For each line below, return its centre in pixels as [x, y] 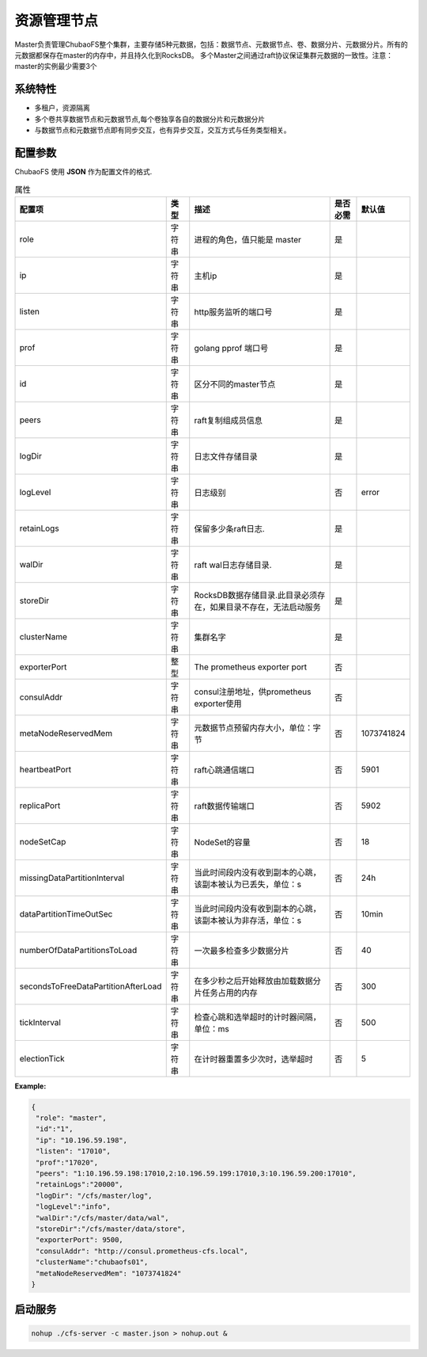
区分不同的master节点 [235, 384]
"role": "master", [71, 1118]
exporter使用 [218, 703]
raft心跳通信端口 [224, 770]
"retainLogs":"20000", [80, 1185]
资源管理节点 [57, 21]
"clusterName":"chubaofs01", [92, 1262]
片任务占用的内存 [226, 993]
